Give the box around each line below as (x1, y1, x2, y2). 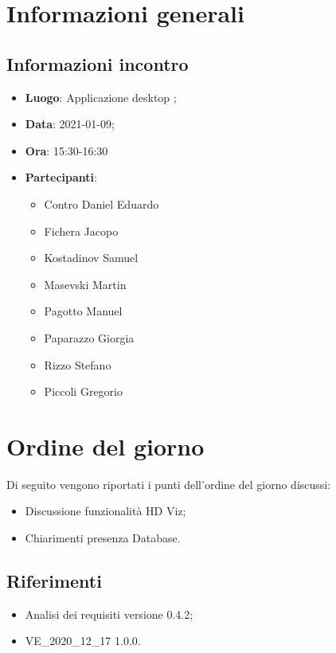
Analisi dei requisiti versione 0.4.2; (25, 605, 193, 622)
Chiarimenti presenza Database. (25, 530, 181, 546)
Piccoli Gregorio (44, 383, 123, 400)
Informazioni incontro (6, 51, 189, 76)
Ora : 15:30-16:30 (25, 142, 108, 158)
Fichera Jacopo (44, 222, 119, 239)
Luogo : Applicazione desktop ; (25, 88, 177, 105)
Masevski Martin (44, 276, 127, 292)
